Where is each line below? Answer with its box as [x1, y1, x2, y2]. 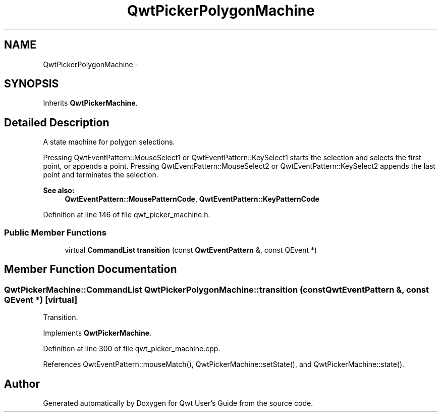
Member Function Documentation [4, 263, 177, 276]
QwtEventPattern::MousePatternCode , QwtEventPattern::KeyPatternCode [65, 195, 319, 204]
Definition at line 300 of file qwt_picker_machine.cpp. [43, 344, 220, 353]
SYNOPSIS [4, 77, 59, 90]
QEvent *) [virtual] [4, 294, 78, 305]
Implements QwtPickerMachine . [43, 329, 152, 338]
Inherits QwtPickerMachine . [43, 99, 138, 108]
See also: [43, 186, 75, 195]
